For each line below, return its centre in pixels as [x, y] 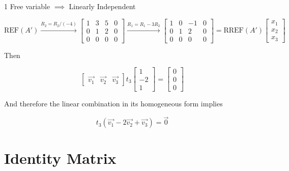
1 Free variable [27, 6]
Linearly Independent [102, 6]
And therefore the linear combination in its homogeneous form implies [113, 104]
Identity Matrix [60, 158]
